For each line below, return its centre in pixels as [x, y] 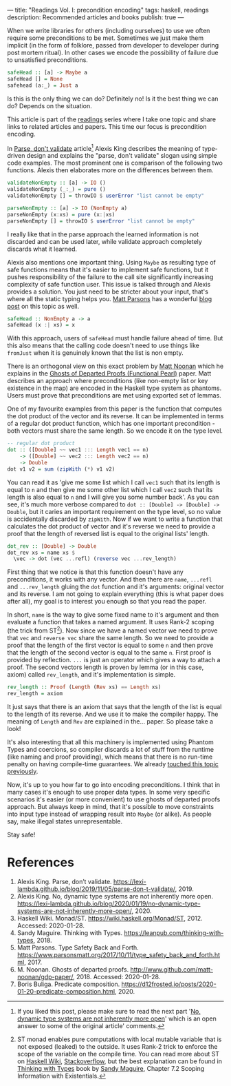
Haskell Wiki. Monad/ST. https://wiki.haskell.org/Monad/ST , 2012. [110, 918]
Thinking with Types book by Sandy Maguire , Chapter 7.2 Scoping [111, 1068]
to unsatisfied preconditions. [47, 60]
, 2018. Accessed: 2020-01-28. [117, 976]
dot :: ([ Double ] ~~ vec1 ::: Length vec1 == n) [78, 450]
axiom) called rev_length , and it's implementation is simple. [91, 674]
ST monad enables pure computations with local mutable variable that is [119, 1039]
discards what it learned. [42, 249]
